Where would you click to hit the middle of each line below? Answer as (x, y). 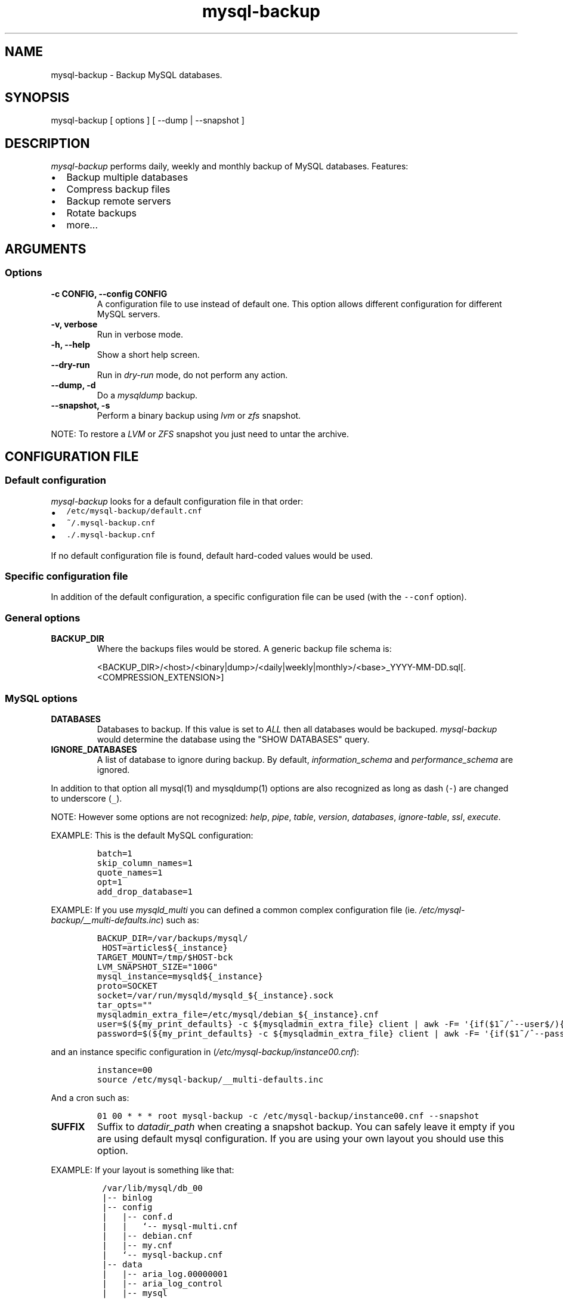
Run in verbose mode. (140, 334)
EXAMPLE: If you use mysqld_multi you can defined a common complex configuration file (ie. (234, 910)
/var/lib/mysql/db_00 (152, 1188)
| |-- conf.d (137, 1216)
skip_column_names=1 (145, 863)
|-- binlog (127, 1197)
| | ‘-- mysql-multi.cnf (170, 1226)
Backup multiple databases (127, 177)
